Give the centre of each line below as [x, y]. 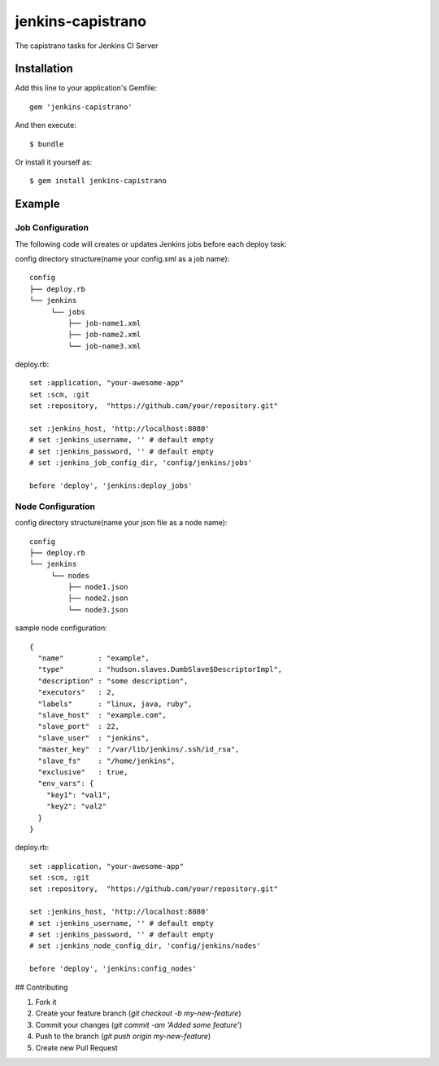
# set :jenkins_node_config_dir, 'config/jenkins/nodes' [146, 946]
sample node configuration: [61, 628]
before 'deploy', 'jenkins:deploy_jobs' [111, 485]
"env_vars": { [66, 783]
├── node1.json [98, 587]
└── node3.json [98, 610]
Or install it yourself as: [54, 162]
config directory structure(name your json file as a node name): [121, 523]
